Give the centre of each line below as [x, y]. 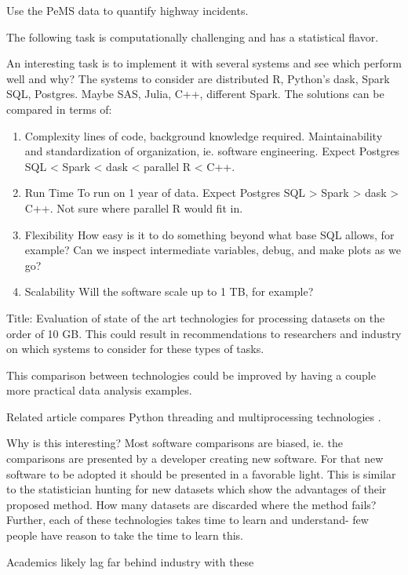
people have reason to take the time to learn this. [125, 535]
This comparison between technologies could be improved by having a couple [191, 375]
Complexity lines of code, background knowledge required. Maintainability [204, 135]
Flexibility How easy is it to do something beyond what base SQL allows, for [209, 234]
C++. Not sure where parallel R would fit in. [134, 207]
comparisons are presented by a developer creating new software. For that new [195, 459]
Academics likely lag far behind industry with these [130, 561]
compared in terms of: [59, 109]
